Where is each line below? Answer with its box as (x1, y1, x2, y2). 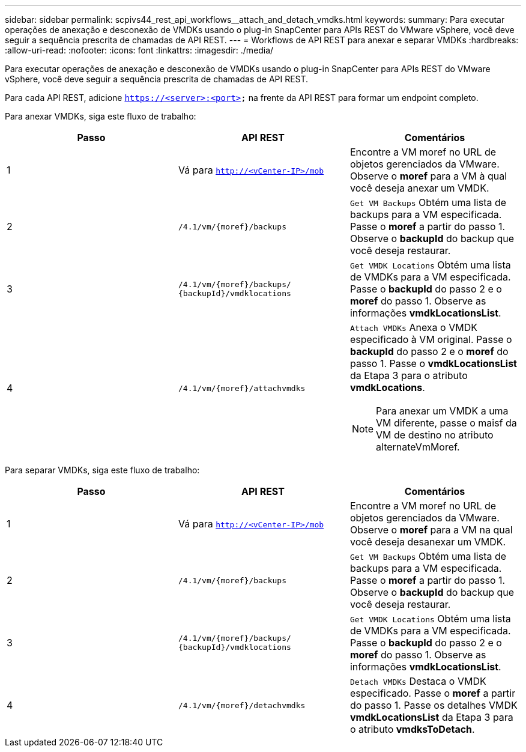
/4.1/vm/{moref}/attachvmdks (178, 383, 306, 393)
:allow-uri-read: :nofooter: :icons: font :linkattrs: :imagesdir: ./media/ (5, 45, 274, 55)
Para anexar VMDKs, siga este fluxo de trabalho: (5, 111, 196, 121)
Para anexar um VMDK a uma (376, 405, 509, 417)
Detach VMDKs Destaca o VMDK (349, 675, 486, 687)
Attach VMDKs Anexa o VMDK (349, 321, 477, 333)
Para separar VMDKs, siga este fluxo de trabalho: (5, 465, 200, 475)
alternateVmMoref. (376, 441, 460, 453)
